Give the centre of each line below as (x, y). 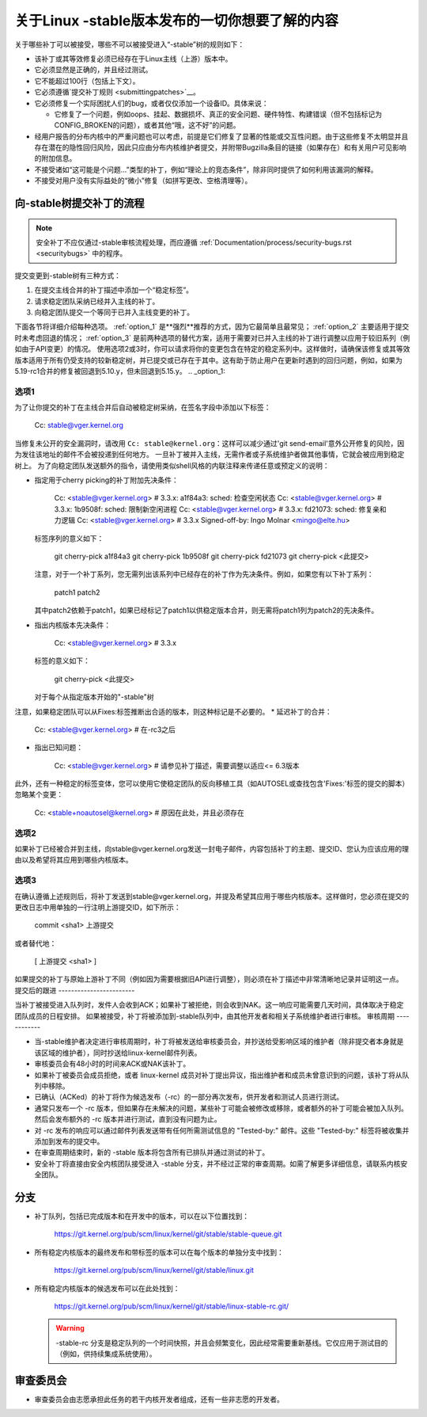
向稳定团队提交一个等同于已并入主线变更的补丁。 (114, 312)
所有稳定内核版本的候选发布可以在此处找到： (107, 1288)
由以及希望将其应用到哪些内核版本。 (74, 860)
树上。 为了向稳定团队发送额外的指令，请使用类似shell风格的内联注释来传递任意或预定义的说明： (172, 465)
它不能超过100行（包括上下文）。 (87, 81)
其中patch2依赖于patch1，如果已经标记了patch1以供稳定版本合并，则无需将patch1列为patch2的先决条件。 (206, 611)
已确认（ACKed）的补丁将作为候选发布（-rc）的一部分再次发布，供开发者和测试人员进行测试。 (189, 1097)
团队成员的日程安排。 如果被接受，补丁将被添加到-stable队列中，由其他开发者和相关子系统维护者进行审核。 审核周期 (205, 1016)
